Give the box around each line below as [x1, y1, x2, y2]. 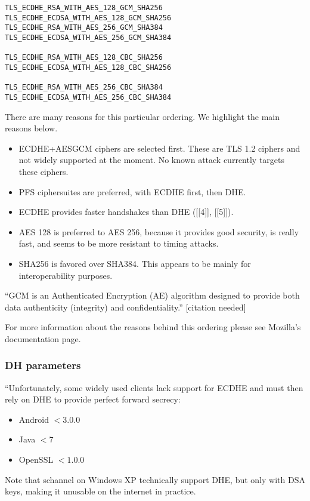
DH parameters [5, 358, 81, 373]
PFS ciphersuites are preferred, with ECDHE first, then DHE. [18, 185, 246, 198]
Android [18, 413, 49, 425]
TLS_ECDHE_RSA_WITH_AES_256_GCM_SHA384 [5, 23, 163, 32]
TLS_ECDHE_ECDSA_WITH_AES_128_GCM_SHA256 [5, 13, 172, 22]
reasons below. [5, 122, 58, 134]
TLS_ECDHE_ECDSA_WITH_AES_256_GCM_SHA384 [5, 33, 172, 42]
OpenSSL [18, 453, 54, 466]
